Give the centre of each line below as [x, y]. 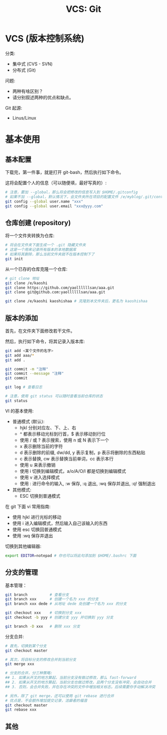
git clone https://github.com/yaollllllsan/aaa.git [60, 288]
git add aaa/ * [20, 355]
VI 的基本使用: [19, 411]
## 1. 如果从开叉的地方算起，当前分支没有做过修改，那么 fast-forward [71, 678]
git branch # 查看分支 [37, 594]
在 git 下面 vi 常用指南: [28, 506]
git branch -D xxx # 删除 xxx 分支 [43, 626]
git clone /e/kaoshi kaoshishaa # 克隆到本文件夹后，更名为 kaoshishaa [76, 301]
